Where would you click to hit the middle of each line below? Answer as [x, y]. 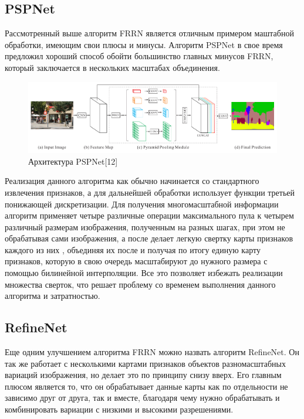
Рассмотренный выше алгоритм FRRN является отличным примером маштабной [149, 33]
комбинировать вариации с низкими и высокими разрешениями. [119, 409]
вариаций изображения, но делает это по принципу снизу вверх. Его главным [143, 375]
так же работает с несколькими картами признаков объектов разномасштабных [145, 363]
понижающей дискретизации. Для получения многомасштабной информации [142, 204]
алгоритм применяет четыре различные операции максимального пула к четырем [149, 215]
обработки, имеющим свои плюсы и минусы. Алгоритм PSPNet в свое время [144, 44]
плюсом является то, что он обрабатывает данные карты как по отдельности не [146, 386]
